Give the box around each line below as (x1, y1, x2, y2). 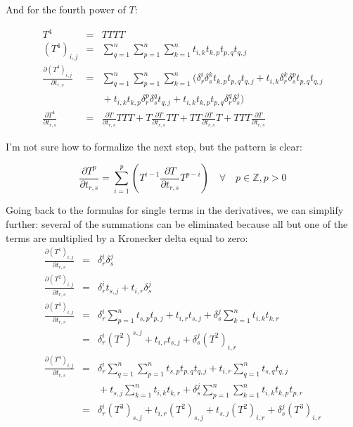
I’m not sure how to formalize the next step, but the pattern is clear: (6, 139, 302, 153)
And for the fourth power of (6, 2, 126, 16)
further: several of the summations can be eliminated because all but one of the (6, 216, 348, 231)
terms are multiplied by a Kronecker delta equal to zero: (6, 230, 248, 245)
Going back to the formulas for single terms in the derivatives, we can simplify (6, 203, 344, 217)
